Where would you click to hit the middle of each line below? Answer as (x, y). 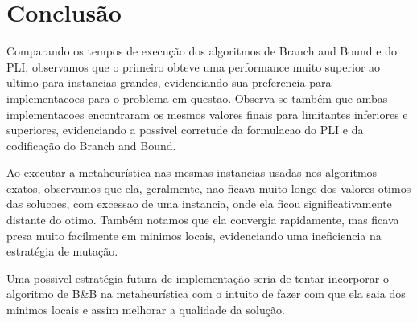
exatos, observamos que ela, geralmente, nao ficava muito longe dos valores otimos (209, 188)
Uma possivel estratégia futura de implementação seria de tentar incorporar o (198, 278)
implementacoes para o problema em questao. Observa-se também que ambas (197, 98)
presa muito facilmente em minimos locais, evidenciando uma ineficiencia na (194, 235)
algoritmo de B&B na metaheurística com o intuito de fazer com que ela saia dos (206, 294)
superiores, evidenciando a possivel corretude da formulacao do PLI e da (185, 130)
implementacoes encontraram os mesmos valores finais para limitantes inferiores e (207, 114)
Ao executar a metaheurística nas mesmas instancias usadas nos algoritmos (192, 172)
